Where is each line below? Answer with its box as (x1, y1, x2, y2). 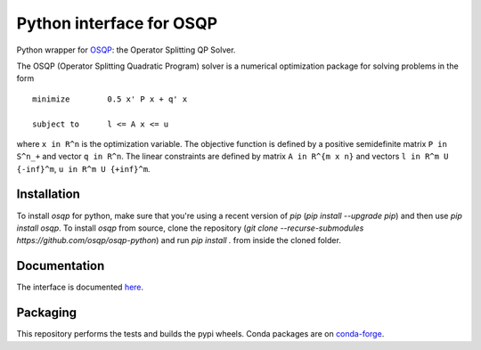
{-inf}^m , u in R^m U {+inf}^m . (16, 163, 151, 174)
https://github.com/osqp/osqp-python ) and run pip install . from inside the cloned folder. (16, 235, 342, 246)
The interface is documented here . (16, 281, 144, 293)
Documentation (16, 258, 105, 273)
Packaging (16, 305, 77, 321)
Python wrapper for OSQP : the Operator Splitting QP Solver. (16, 45, 236, 55)
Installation (16, 187, 80, 202)
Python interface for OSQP (16, 13, 218, 33)
